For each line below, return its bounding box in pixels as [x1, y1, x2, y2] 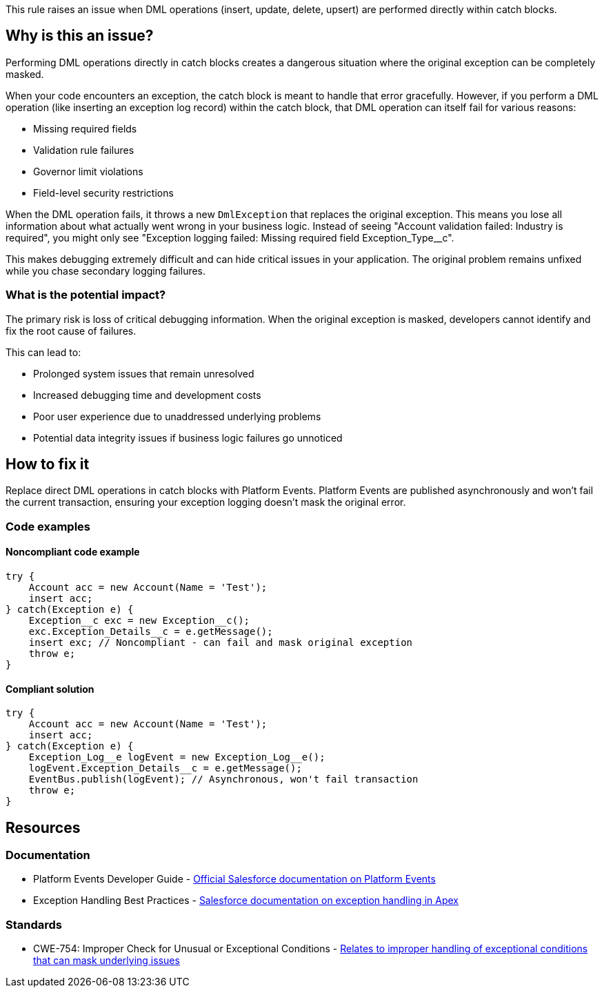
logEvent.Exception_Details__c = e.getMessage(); [28, 763, 302, 774]
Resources [6, 818, 81, 836]
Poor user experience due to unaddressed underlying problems [33, 410, 321, 422]
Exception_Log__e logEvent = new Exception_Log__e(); [28, 751, 325, 763]
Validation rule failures [33, 144, 134, 156]
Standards [6, 917, 63, 932]
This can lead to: [6, 346, 81, 358]
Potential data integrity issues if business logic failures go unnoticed [33, 431, 343, 444]
